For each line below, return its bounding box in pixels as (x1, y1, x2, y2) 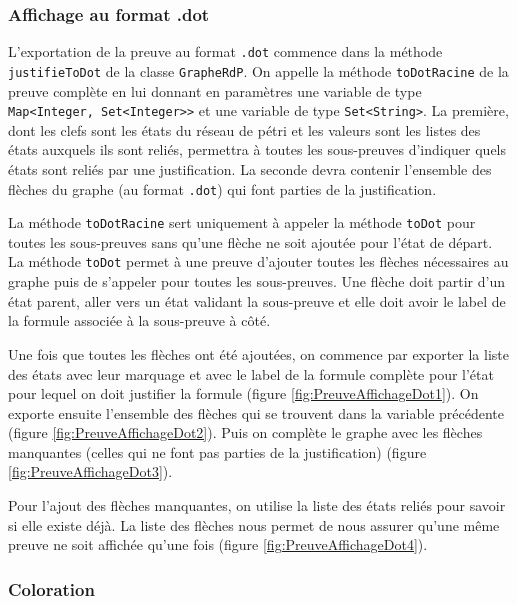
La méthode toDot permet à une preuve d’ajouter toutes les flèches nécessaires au (8, 251, 509, 272)
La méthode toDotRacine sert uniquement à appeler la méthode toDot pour (8, 212, 476, 233)
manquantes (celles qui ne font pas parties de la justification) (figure (8, 441, 427, 462)
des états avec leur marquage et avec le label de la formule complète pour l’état (8, 363, 494, 384)
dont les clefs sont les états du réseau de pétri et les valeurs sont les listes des (8, 119, 481, 140)
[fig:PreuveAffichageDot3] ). (8, 461, 173, 482)
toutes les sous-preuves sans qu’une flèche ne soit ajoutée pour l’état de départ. (8, 231, 493, 252)
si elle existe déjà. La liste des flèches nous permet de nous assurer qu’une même (8, 514, 500, 535)
